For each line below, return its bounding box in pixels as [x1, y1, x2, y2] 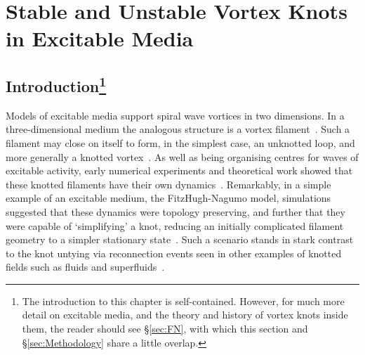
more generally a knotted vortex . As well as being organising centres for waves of [6, 149, 359, 164]
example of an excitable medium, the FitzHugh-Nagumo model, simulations [6, 191, 331, 205]
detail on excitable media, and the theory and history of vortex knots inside [22, 307, 348, 322]
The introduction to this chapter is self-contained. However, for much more [22, 293, 345, 308]
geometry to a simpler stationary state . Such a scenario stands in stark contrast [6, 232, 354, 247]
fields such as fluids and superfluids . [6, 259, 165, 274]
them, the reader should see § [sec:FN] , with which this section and [22, 321, 308, 336]
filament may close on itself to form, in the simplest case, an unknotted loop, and [6, 135, 355, 150]
